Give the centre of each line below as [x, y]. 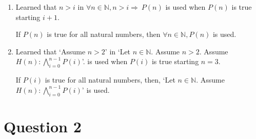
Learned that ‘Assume [51, 51]
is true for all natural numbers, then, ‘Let [110, 80]
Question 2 [43, 126]
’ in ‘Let [118, 51]
